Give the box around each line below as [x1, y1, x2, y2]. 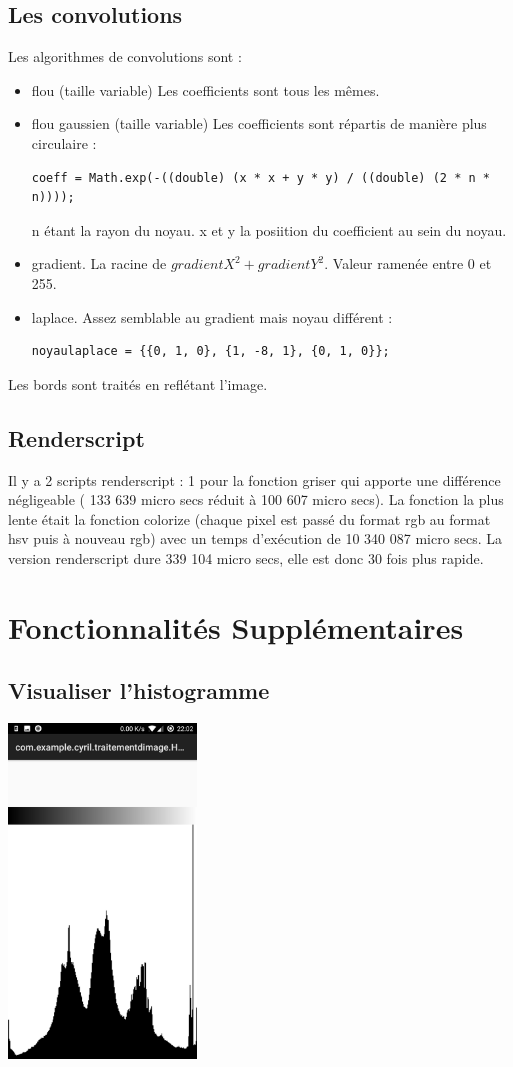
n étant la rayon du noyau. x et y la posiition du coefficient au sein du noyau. [31, 219, 507, 240]
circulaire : [31, 132, 97, 153]
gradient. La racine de [31, 253, 167, 274]
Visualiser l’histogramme [8, 675, 270, 706]
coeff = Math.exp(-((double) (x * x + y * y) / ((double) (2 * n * [31, 170, 490, 185]
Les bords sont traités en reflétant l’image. [8, 373, 268, 394]
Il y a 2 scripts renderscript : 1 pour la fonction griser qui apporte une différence [8, 469, 501, 490]
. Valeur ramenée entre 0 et [324, 253, 492, 274]
